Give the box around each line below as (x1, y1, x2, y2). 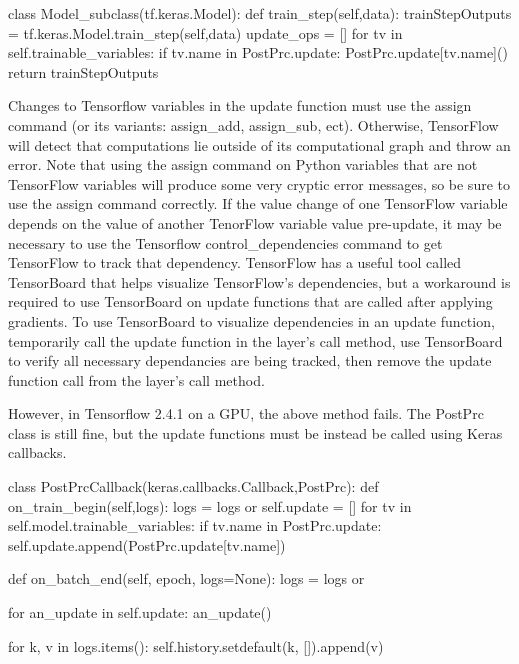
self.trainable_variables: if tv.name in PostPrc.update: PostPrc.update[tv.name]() (8, 42, 508, 63)
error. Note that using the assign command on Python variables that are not (8, 154, 478, 175)
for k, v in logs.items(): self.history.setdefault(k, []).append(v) (8, 635, 384, 656)
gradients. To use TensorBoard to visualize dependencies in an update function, (8, 310, 495, 331)
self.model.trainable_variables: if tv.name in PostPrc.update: (8, 515, 382, 536)
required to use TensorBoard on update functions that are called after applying (8, 291, 493, 312)
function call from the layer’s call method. (8, 369, 265, 390)
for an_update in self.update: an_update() (8, 602, 272, 623)
